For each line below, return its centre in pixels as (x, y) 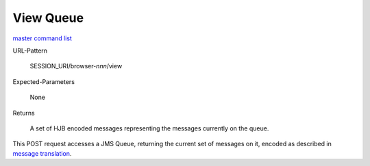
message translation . (42, 153)
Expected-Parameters (44, 81)
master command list (42, 38)
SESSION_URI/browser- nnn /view (76, 66)
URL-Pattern (30, 51)
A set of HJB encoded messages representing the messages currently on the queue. (149, 128)
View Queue (48, 18)
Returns (24, 113)
